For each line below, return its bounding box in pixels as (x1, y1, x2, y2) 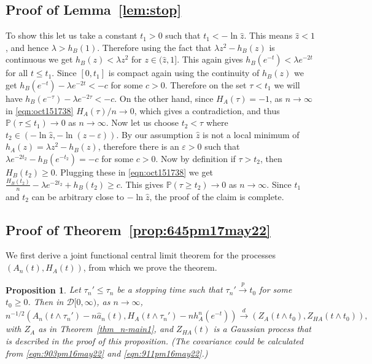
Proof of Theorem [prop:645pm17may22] (6, 220, 271, 239)
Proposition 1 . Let (6, 283, 81, 296)
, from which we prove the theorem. (83, 261, 217, 274)
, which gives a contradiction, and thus (134, 104, 280, 117)
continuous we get (6, 53, 73, 66)
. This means (244, 29, 293, 42)
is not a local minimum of (203, 128, 300, 141)
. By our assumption (116, 128, 193, 141)
